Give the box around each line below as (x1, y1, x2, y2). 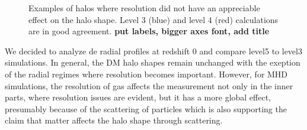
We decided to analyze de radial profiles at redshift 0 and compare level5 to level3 (5, 44, 302, 57)
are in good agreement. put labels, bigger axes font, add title (28, 25, 270, 37)
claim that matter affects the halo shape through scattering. (5, 114, 223, 126)
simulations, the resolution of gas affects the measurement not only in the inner (5, 79, 293, 92)
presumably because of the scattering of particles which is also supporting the (5, 102, 287, 115)
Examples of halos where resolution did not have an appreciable (28, 2, 260, 14)
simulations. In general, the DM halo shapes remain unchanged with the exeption (5, 56, 300, 69)
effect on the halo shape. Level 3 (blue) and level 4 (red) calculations (28, 13, 279, 25)
